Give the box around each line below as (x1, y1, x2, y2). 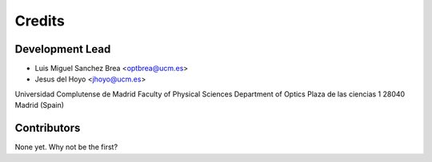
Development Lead (14, 42, 111, 56)
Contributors (14, 121, 81, 135)
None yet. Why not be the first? (14, 142, 118, 152)
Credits (14, 12, 66, 30)
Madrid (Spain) (14, 101, 64, 110)
